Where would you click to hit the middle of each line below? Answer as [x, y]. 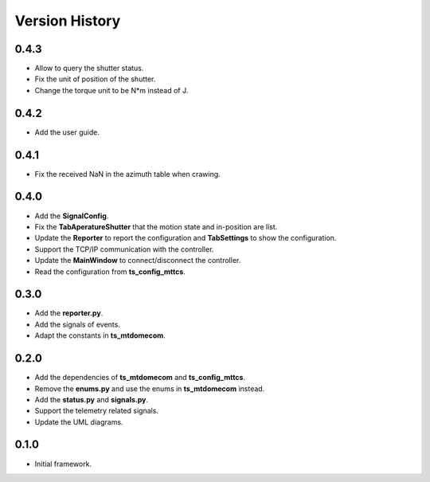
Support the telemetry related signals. [97, 411]
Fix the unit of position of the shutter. [95, 79]
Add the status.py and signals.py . [92, 399]
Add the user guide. [67, 132]
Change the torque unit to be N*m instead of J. [111, 90]
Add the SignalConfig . [72, 216]
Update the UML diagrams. [79, 421]
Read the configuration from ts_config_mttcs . [110, 272]
